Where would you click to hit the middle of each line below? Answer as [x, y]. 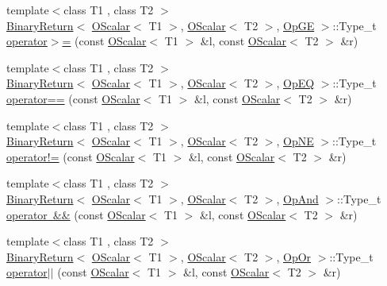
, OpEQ [295, 83]
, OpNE [295, 141]
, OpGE [295, 25]
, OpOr [294, 256]
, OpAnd [297, 198]
